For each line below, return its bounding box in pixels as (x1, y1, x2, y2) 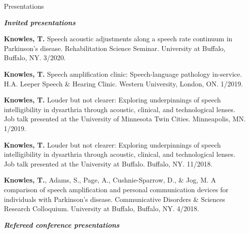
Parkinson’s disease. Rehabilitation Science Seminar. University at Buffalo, (4, 43, 226, 53)
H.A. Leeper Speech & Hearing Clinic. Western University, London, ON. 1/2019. (4, 78, 243, 88)
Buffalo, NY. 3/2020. (4, 52, 66, 63)
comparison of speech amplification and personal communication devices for (4, 184, 229, 194)
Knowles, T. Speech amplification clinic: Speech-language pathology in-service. (4, 68, 242, 79)
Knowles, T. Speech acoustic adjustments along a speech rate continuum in (4, 33, 233, 44)
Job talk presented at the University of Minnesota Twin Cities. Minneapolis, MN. (4, 114, 246, 124)
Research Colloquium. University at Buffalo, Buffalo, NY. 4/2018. (4, 203, 199, 214)
